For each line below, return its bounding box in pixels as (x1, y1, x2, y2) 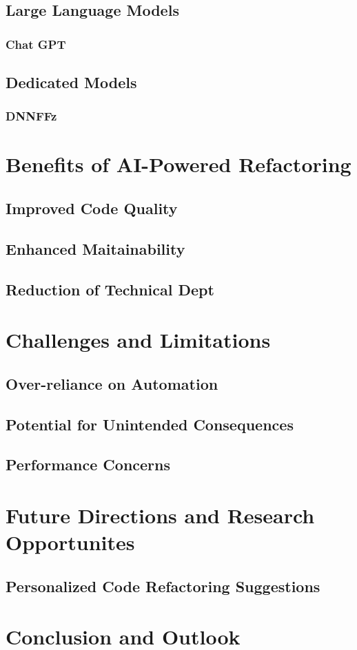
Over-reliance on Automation (6, 373, 218, 394)
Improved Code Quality (6, 198, 178, 219)
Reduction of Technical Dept (6, 278, 214, 300)
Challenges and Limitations (6, 326, 271, 354)
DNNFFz (6, 107, 57, 125)
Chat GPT (6, 35, 66, 52)
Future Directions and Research (6, 501, 315, 529)
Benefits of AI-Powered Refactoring (6, 150, 351, 178)
